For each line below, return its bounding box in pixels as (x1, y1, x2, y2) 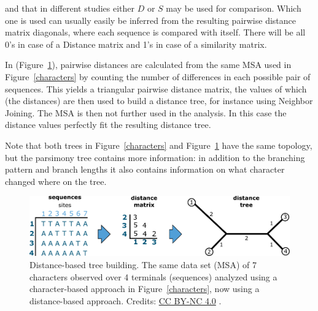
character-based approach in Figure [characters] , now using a (29, 282, 260, 295)
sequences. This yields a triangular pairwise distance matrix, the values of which (5, 82, 307, 95)
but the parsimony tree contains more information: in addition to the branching (5, 151, 305, 163)
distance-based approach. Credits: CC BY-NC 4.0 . (29, 294, 222, 307)
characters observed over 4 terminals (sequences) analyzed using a (29, 270, 277, 283)
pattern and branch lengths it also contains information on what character (5, 163, 285, 176)
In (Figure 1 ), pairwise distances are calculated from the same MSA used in (5, 58, 292, 71)
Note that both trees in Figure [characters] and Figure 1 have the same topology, (5, 138, 312, 151)
